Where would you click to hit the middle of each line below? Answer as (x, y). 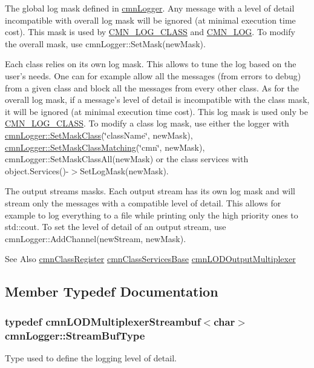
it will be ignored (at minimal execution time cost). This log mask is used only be (156, 111)
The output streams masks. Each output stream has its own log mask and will (150, 191)
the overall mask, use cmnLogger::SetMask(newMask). (105, 43)
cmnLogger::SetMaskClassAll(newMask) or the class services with (127, 159)
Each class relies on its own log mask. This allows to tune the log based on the (151, 64)
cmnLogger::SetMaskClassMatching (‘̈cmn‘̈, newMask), (105, 147)
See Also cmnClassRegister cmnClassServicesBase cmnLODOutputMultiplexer (150, 259)
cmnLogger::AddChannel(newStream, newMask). (96, 238)
